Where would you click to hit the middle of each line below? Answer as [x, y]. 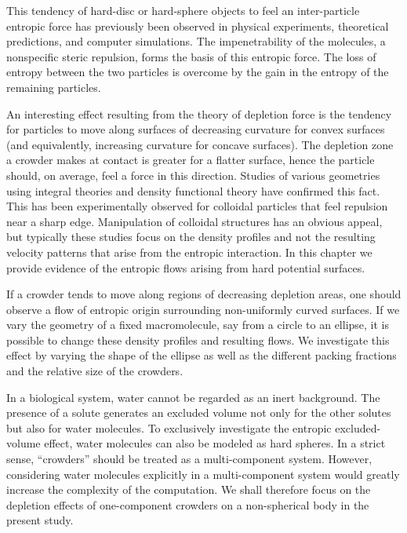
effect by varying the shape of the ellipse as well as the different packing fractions [202, 355]
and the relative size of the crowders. [95, 371]
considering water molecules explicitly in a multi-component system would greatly [203, 474]
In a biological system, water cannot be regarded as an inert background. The [193, 397]
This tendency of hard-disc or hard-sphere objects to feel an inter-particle [183, 10]
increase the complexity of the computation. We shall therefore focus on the [189, 489]
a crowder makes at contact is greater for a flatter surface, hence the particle [191, 160]
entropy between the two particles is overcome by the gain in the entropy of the [198, 72]
